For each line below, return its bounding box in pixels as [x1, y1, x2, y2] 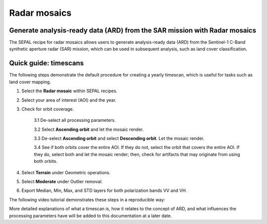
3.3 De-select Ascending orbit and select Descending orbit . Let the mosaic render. [34, 136, 205, 142]
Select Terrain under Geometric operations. [21, 169, 111, 175]
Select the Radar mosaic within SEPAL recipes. [21, 88, 118, 94]
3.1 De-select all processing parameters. [34, 117, 116, 123]
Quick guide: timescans [9, 59, 84, 68]
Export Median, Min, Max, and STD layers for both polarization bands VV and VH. [21, 187, 187, 193]
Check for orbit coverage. [21, 106, 74, 112]
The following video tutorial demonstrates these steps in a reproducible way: [9, 196, 166, 202]
